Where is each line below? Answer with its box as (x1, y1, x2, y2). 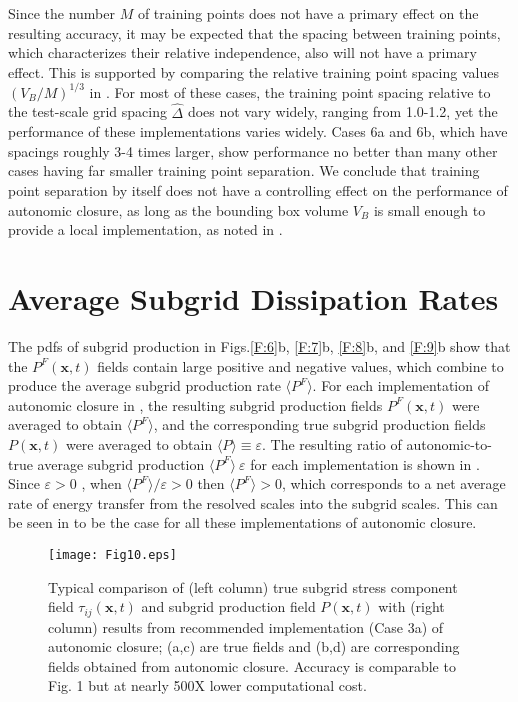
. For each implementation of (312, 375, 489, 396)
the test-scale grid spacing (8, 101, 167, 122)
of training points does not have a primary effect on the (137, 3, 479, 23)
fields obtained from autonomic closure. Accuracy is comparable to (48, 655, 456, 676)
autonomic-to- (406, 433, 492, 454)
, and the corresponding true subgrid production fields (153, 414, 486, 435)
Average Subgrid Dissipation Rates (8, 278, 499, 319)
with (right (378, 596, 445, 617)
